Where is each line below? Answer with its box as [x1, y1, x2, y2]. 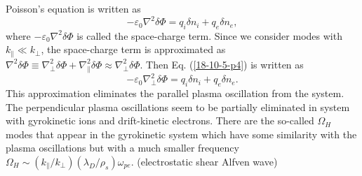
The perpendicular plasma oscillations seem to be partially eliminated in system [6, 99, 350, 114]
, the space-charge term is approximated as [41, 42, 226, 57]
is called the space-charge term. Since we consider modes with [76, 28, 342, 43]
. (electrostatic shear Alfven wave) [130, 154, 278, 168]
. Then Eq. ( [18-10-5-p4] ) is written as [140, 57, 304, 71]
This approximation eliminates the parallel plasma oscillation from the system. [6, 86, 344, 101]
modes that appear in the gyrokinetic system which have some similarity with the [6, 126, 357, 141]
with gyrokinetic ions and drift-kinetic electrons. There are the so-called [6, 113, 314, 128]
